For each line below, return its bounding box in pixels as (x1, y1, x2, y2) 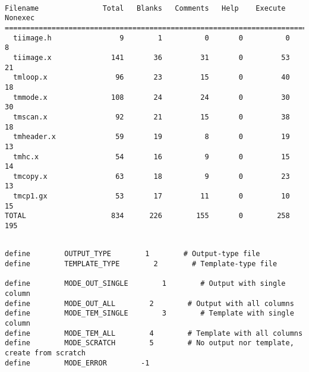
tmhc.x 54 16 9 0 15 (13, 152, 290, 161)
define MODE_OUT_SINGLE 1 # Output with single (5, 279, 286, 288)
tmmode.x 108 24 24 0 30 (13, 93, 290, 102)
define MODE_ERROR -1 (5, 358, 150, 367)
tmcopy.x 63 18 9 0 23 (13, 172, 290, 181)
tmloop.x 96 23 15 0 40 (13, 73, 290, 82)
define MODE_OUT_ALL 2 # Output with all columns (5, 299, 294, 308)
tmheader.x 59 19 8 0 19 (13, 133, 290, 141)
